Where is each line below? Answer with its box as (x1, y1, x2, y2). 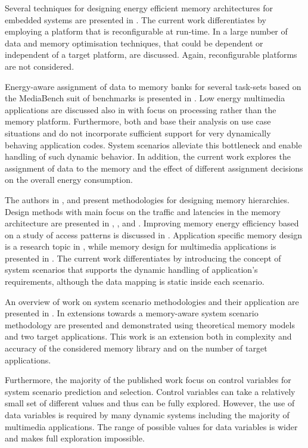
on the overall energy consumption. (5, 173, 133, 186)
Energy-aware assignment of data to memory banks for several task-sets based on (5, 80, 301, 92)
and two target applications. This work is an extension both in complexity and (5, 330, 292, 343)
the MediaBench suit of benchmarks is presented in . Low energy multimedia (5, 92, 285, 104)
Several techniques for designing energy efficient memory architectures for (5, 2, 273, 14)
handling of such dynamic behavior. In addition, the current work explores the (5, 150, 291, 163)
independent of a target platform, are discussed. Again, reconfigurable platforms (5, 48, 297, 61)
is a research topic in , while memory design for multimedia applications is (5, 240, 276, 253)
